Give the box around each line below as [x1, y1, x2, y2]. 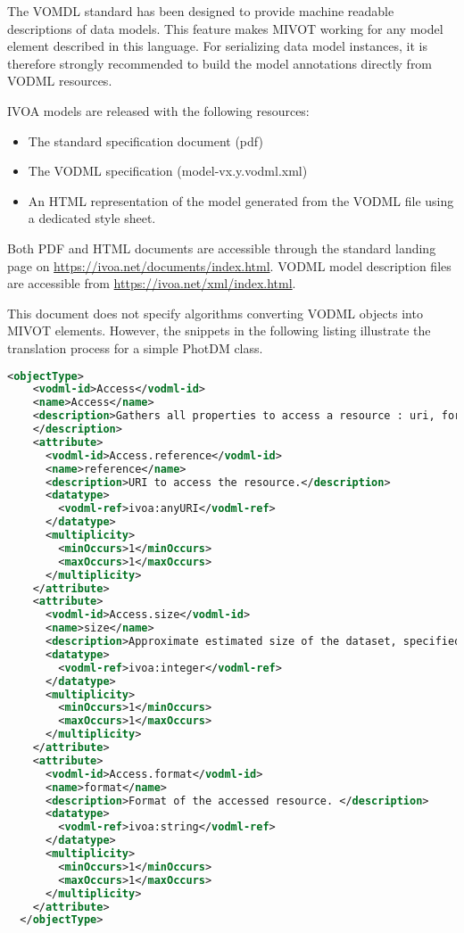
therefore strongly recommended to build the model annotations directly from [7, 54, 433, 72]
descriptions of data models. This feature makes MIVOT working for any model [7, 19, 443, 37]
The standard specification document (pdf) [28, 131, 263, 150]
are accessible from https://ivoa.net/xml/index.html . [7, 274, 296, 293]
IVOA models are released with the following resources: [7, 101, 310, 120]
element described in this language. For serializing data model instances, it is [7, 37, 427, 55]
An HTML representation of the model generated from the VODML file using [28, 191, 454, 210]
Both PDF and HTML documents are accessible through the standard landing [7, 238, 436, 257]
